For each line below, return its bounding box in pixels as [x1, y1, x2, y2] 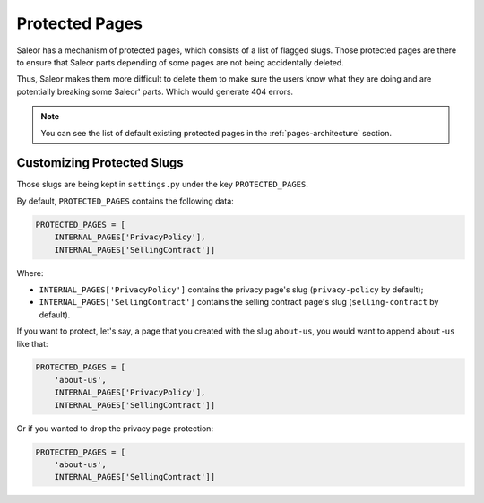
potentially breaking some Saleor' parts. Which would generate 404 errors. [16, 86, 294, 97]
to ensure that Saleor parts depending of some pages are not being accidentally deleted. [16, 56, 344, 67]
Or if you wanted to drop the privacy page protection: [16, 422, 214, 434]
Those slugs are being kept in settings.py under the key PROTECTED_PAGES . [16, 179, 308, 190]
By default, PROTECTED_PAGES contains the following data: [16, 195, 235, 206]
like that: [16, 338, 48, 349]
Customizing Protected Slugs [16, 155, 184, 170]
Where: [16, 267, 44, 278]
